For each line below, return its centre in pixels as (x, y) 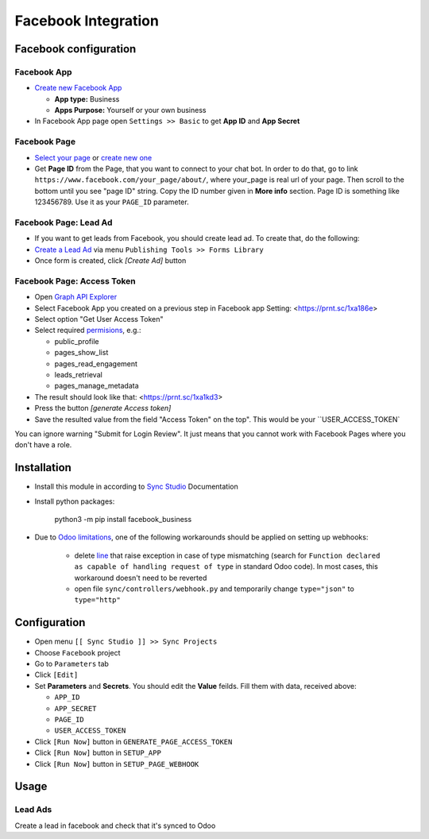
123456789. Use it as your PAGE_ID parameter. (112, 202)
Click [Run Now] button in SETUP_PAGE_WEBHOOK (117, 764)
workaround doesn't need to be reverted (141, 578)
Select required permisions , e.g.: (88, 331)
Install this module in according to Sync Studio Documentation (136, 487)
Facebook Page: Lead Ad (64, 222)
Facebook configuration (75, 49)
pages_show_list (81, 353)
